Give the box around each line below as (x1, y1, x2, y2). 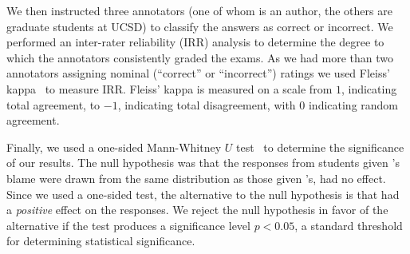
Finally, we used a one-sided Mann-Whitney (6, 138, 222, 155)
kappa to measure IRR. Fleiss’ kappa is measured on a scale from (6, 80, 333, 97)
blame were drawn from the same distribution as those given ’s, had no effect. (6, 169, 386, 186)
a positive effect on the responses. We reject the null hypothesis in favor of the (6, 201, 388, 218)
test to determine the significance (235, 138, 404, 155)
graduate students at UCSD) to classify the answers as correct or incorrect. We (6, 18, 393, 34)
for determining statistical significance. (6, 232, 195, 249)
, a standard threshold (294, 216, 403, 233)
